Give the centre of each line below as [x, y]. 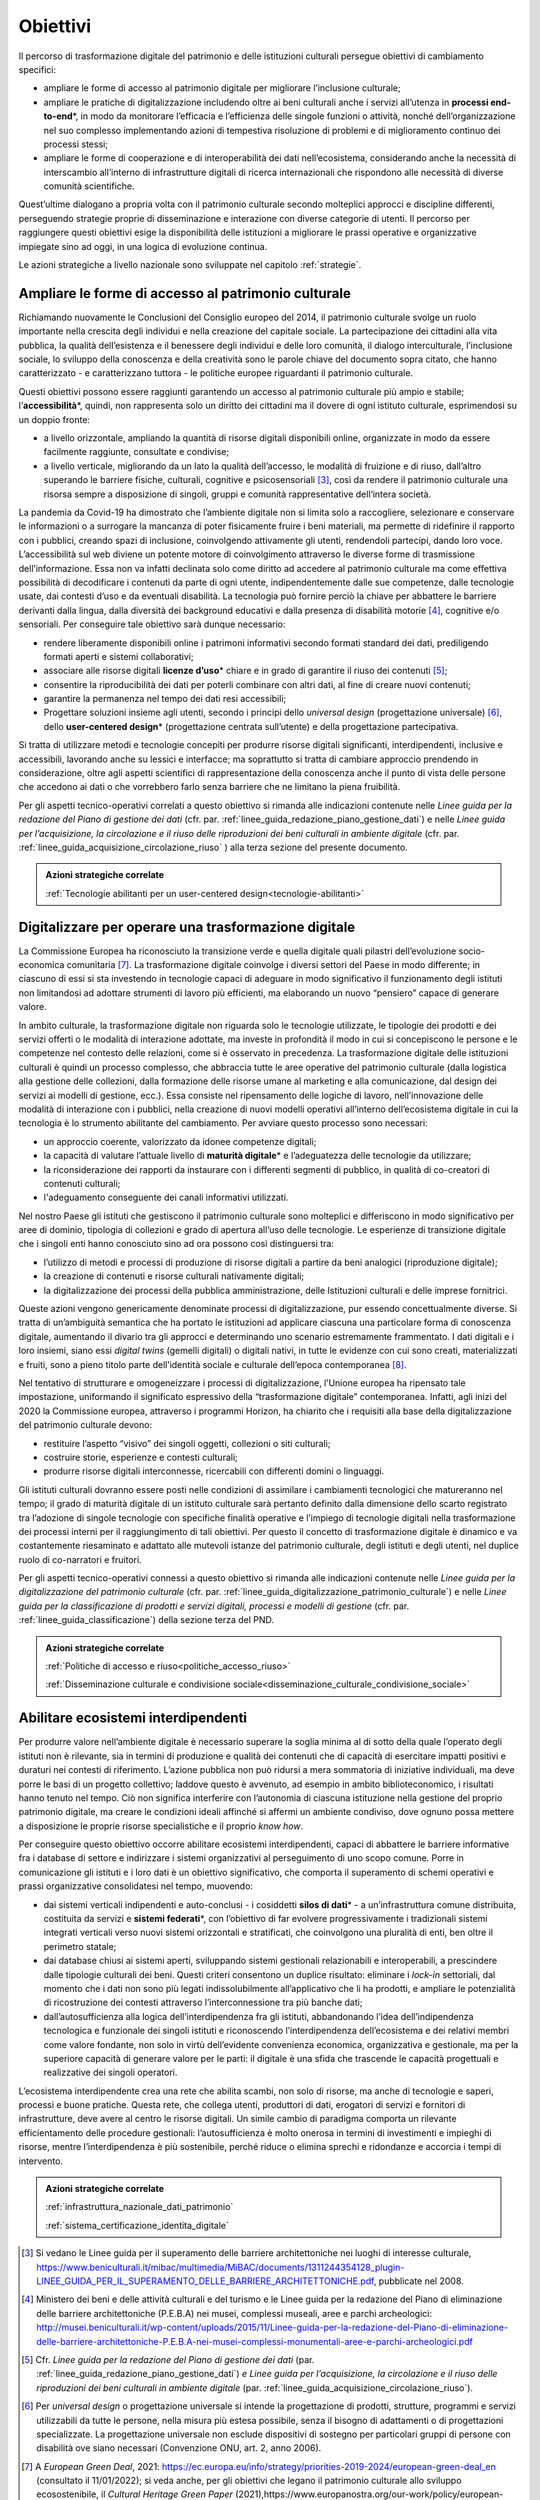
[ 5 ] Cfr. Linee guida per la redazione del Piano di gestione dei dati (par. [168, 2359]
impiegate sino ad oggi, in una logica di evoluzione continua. [143, 246]
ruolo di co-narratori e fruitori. [80, 1559]
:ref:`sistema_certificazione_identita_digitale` [137, 2225]
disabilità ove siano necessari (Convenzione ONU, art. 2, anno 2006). [179, 2448]
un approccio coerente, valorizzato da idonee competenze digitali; [180, 1141]
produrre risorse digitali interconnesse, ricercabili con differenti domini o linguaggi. [214, 1471]
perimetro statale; [80, 1946]
